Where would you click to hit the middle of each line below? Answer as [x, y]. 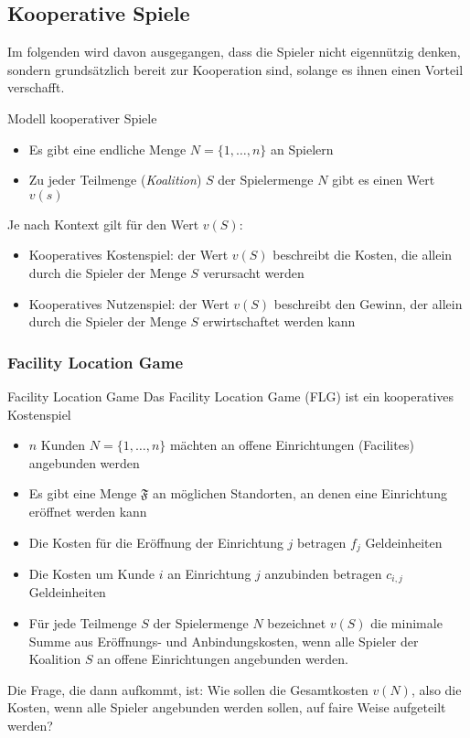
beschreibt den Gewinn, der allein [368, 303]
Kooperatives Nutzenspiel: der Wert [129, 303]
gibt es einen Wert [384, 180]
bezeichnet [297, 623]
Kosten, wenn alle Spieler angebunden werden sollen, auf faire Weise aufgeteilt [227, 707]
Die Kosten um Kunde [91, 573]
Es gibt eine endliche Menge [107, 149]
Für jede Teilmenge [83, 623]
